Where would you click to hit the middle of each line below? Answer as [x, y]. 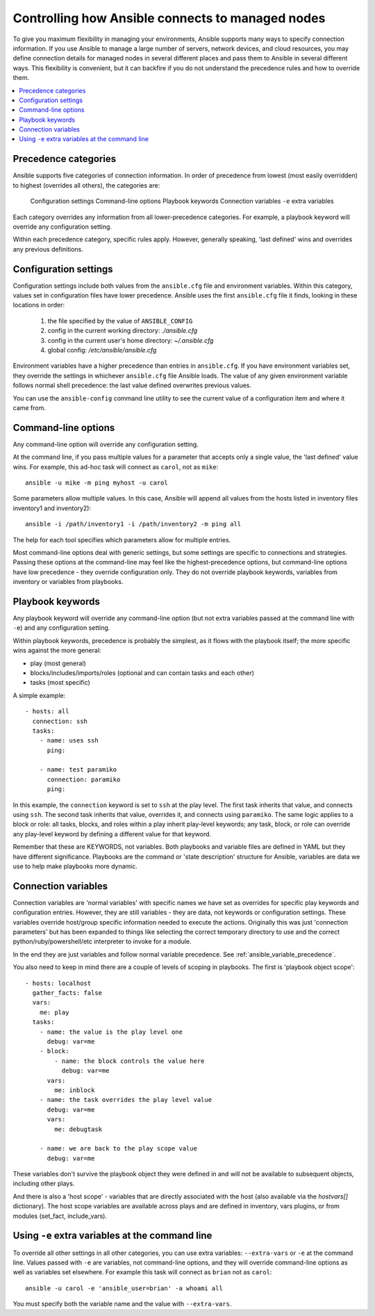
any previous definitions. [48, 249]
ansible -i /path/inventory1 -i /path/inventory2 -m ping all [133, 524]
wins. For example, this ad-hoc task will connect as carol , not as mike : [116, 466]
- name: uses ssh [69, 741]
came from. [30, 407]
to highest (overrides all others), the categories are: [86, 185]
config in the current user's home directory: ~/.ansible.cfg [131, 340]
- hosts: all [47, 712]
